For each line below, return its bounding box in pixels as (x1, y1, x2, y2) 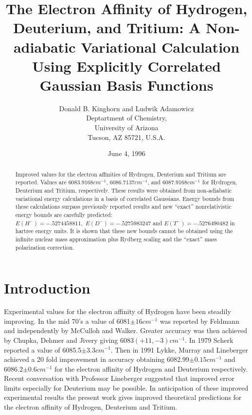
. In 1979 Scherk (185, 335, 234, 345)
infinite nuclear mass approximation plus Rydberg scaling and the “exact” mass (15, 235, 217, 243)
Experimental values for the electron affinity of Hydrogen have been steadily (4, 306, 231, 316)
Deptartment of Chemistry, (86, 113, 167, 123)
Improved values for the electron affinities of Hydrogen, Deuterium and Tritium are (15, 170, 226, 178)
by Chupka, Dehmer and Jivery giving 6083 (4, 335, 134, 345)
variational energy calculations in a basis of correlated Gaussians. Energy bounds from (15, 194, 234, 202)
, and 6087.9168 (147, 178, 187, 186)
